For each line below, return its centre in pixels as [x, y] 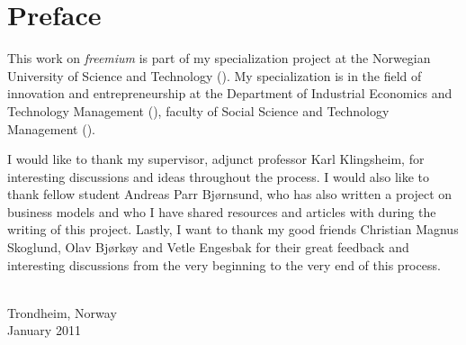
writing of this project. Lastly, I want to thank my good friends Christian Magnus [233, 229]
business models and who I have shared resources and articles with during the [222, 211]
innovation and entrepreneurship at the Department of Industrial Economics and [230, 93]
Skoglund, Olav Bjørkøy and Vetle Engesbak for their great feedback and [208, 247]
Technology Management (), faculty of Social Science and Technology [198, 110]
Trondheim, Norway [62, 312]
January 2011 [44, 330]
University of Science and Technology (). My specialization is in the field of [215, 75]
